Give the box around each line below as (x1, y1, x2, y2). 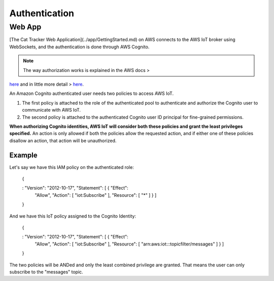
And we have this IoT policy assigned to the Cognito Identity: (9, 213, 136, 219)
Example (9, 151, 38, 159)
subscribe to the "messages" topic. (9, 269, 83, 275)
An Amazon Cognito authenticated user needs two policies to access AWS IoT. (9, 90, 174, 96)
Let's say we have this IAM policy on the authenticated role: (9, 164, 134, 170)
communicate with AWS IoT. (22, 107, 81, 113)
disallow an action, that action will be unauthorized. (9, 137, 117, 144)
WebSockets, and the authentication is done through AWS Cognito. (9, 44, 150, 50)
